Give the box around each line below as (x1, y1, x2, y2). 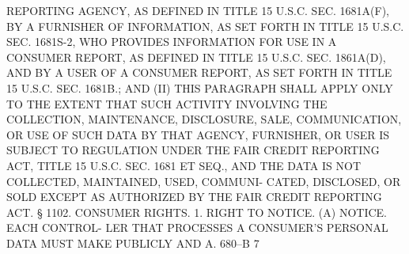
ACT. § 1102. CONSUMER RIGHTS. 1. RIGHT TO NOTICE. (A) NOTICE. (6, 203, 388, 220)
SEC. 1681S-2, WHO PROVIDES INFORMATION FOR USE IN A (6, 33, 337, 50)
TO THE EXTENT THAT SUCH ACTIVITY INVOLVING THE (6, 95, 328, 112)
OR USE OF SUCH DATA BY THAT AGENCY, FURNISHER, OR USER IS (6, 126, 390, 142)
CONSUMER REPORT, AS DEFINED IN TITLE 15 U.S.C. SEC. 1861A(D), (6, 48, 386, 65)
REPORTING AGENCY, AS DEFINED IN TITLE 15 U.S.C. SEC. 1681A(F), (6, 2, 390, 18)
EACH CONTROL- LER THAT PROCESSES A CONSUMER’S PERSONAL (6, 219, 388, 236)
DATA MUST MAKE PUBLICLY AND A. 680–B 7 (6, 234, 259, 251)
